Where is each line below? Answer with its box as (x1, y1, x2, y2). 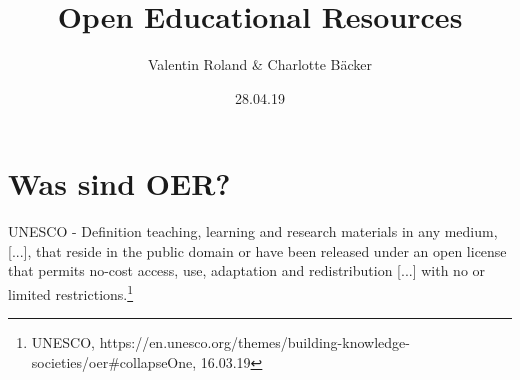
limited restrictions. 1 (8, 281, 134, 304)
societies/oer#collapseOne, (31, 351, 197, 372)
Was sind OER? (8, 163, 231, 204)
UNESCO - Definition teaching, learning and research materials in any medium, (8, 221, 498, 242)
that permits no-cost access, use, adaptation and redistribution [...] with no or (8, 260, 486, 281)
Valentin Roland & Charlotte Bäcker (147, 54, 373, 75)
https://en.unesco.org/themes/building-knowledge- (99, 332, 410, 353)
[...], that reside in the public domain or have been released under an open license (8, 240, 507, 261)
